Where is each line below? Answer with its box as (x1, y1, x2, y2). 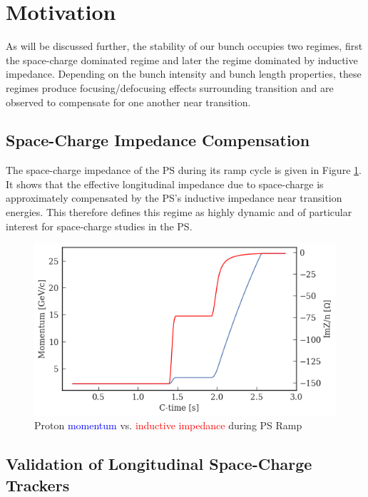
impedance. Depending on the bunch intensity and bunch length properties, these (6, 66, 362, 81)
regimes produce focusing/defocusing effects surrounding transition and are (6, 80, 334, 95)
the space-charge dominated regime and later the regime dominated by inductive (6, 52, 358, 67)
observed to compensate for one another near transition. (6, 94, 251, 109)
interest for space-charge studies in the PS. (6, 218, 193, 233)
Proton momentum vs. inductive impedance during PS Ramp (34, 418, 302, 433)
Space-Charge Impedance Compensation (6, 129, 310, 151)
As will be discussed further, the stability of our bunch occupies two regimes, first (6, 39, 363, 53)
